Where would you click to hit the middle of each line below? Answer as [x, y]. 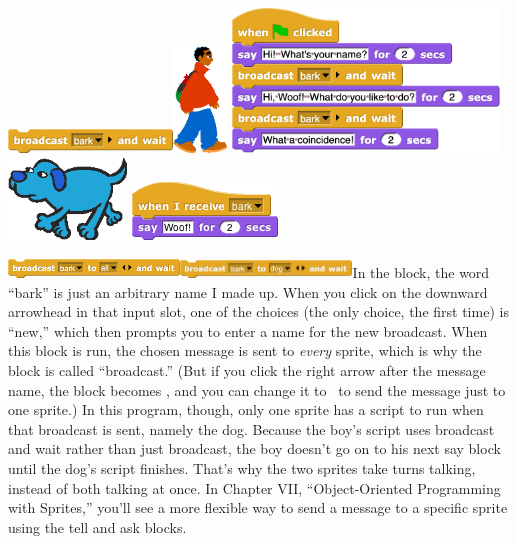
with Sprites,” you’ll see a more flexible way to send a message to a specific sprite [258, 507]
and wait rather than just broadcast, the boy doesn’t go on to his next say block [254, 448]
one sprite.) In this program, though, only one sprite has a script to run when [246, 409]
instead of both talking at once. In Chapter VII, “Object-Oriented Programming [254, 487]
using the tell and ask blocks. [97, 526]
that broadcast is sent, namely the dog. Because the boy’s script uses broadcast [251, 428]
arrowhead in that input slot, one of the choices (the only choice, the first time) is [258, 311]
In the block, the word [421, 272]
